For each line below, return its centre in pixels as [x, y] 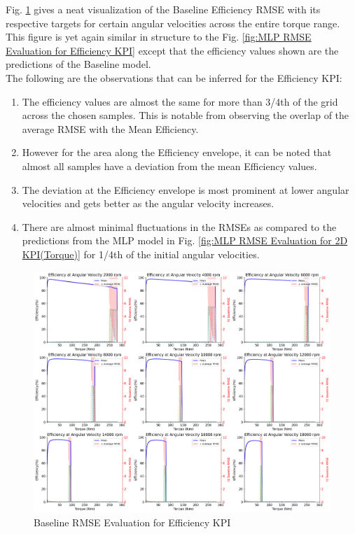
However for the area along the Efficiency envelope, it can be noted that [177, 152]
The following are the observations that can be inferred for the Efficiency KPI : [174, 77]
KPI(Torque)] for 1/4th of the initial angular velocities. [141, 254]
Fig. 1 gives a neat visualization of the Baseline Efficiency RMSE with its [163, 9]
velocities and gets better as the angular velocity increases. [148, 203]
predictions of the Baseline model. [78, 64]
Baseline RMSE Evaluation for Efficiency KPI [132, 522]
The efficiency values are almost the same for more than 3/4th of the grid [180, 101]
